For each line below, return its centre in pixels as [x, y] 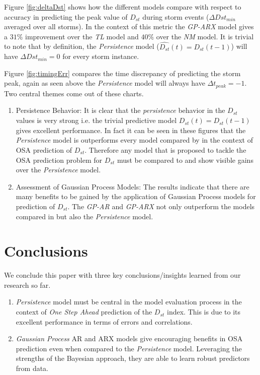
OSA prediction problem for [59, 160]
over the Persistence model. [58, 170]
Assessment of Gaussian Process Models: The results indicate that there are [133, 186]
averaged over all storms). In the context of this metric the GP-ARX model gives [129, 26]
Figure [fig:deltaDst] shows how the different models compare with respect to [123, 7]
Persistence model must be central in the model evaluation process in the [129, 302]
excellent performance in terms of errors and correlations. [104, 321]
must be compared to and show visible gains [185, 160]
